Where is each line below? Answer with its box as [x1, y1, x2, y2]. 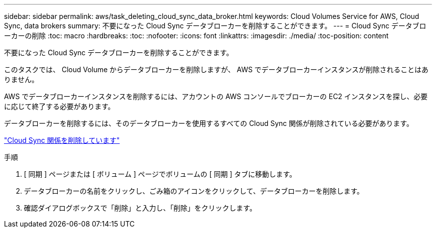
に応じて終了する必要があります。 [4, 102, 115, 111]
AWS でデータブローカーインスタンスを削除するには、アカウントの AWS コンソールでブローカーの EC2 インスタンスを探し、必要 [4, 92, 428, 101]
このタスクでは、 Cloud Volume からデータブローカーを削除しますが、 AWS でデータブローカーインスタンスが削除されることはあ [4, 65, 429, 74]
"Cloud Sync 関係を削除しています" [4, 136, 120, 144]
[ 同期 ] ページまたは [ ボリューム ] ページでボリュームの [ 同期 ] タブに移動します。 [24, 170, 297, 178]
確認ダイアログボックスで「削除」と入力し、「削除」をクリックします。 [24, 204, 257, 212]
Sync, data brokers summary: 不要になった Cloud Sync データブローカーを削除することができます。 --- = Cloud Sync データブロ [4, 21, 427, 30]
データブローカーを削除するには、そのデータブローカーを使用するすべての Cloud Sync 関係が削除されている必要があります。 [4, 119, 414, 127]
